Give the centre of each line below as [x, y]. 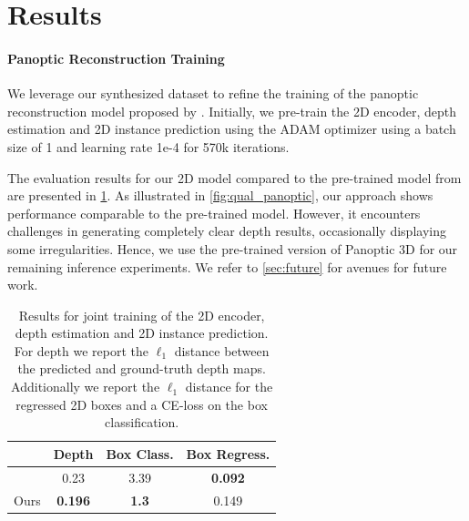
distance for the [229, 387]
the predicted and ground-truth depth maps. [142, 368]
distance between [222, 350]
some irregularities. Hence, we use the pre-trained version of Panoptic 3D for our [233, 248]
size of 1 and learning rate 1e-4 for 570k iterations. [148, 146]
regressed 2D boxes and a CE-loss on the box [142, 404]
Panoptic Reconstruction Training [116, 58]
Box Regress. [228, 453]
